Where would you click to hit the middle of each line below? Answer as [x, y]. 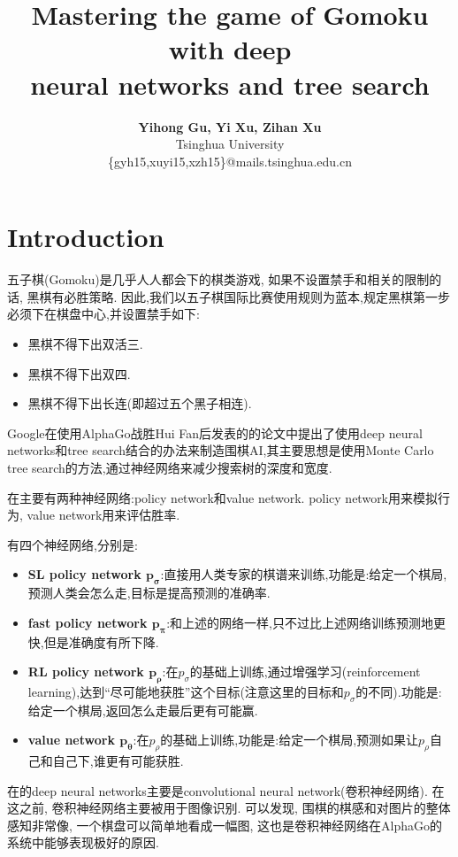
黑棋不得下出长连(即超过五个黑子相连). [140, 403]
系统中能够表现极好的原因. [83, 842]
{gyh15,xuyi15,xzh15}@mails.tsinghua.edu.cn [230, 161]
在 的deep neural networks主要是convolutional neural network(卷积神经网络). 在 [226, 790]
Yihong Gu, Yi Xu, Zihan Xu [230, 126]
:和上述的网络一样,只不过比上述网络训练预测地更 [306, 622]
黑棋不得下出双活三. [85, 344]
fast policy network [88, 622]
